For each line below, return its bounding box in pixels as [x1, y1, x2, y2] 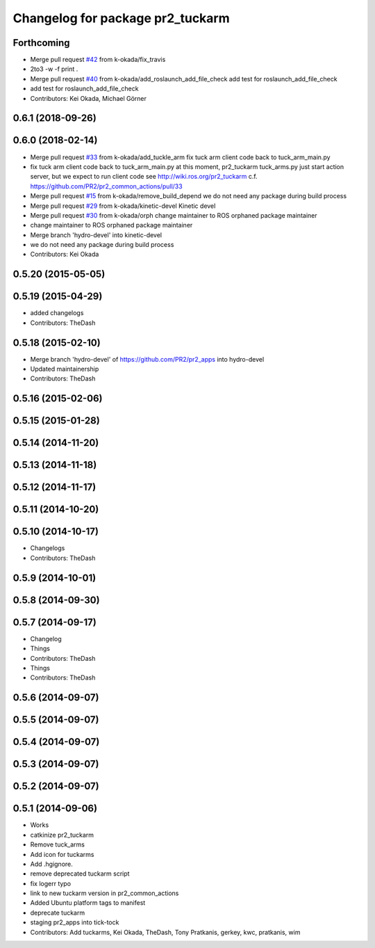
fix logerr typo [30, 879, 72, 887]
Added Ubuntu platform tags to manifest [30, 899, 146, 907]
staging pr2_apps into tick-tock [30, 918, 119, 926]
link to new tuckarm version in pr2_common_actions [30, 889, 179, 897]
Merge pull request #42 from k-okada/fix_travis [30, 56, 166, 64]
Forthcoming [12, 37, 70, 49]
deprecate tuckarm [30, 908, 85, 917]
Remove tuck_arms [30, 840, 85, 849]
